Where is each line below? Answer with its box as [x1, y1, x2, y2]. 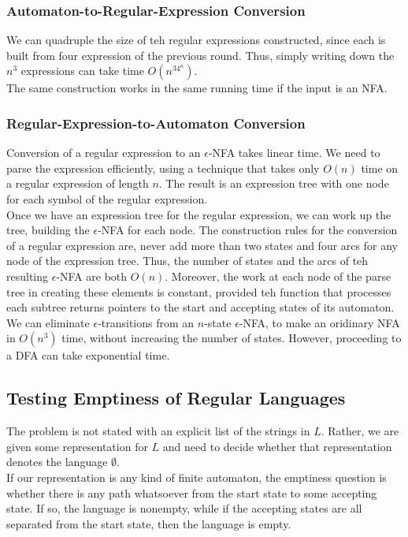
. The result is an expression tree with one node [158, 175, 389, 192]
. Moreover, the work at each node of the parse [165, 267, 391, 284]
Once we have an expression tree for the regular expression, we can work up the [6, 206, 391, 222]
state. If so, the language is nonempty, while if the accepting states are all [6, 500, 362, 516]
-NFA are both [56, 267, 128, 284]
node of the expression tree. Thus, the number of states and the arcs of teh [6, 252, 369, 269]
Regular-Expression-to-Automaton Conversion [6, 113, 306, 132]
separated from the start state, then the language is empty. [6, 515, 291, 531]
